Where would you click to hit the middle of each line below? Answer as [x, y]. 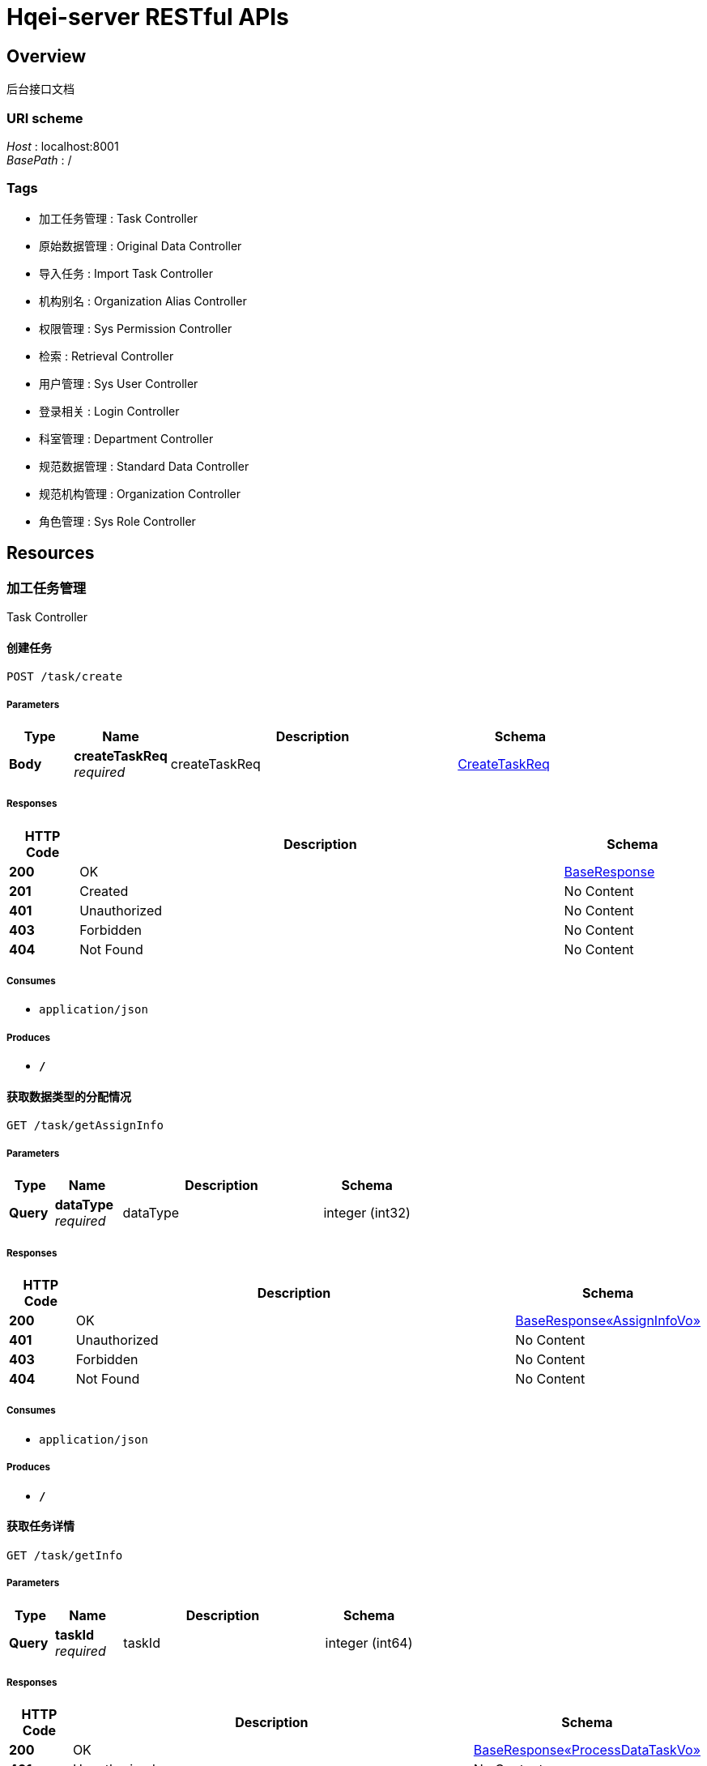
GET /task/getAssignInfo [85, 1126]
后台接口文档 [40, 89]
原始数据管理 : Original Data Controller [141, 245]
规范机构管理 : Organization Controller [140, 493]
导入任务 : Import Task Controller [126, 273]
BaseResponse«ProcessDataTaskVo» [587, 1750]
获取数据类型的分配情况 [69, 1096]
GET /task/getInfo [65, 1555]
